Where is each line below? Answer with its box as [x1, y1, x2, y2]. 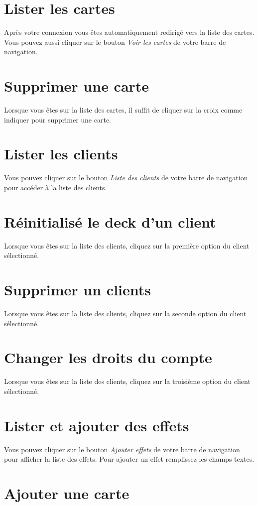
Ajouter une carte [4, 483, 129, 503]
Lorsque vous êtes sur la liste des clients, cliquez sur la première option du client [4, 240, 250, 251]
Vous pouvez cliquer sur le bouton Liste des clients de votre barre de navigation [4, 172, 248, 183]
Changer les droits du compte [4, 347, 212, 368]
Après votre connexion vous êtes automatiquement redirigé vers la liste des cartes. [4, 27, 255, 37]
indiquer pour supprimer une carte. [4, 114, 111, 125]
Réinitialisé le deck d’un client [4, 211, 216, 232]
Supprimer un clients [4, 279, 151, 300]
